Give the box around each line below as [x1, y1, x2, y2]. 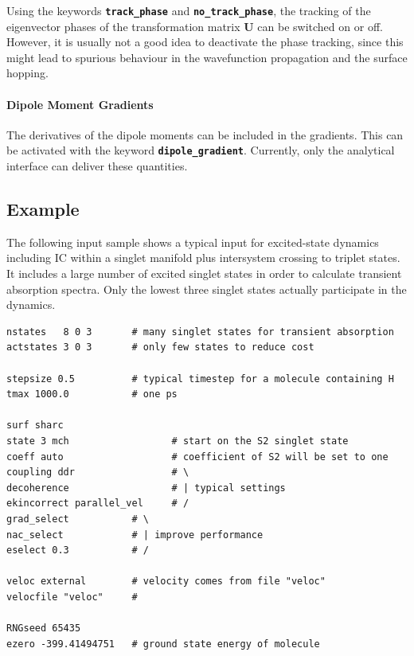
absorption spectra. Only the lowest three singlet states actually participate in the [6, 280, 407, 297]
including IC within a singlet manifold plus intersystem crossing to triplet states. [6, 249, 400, 266]
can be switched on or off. [257, 18, 383, 34]
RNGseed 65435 [6, 623, 81, 635]
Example [6, 197, 80, 221]
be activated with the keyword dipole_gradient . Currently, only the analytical [6, 142, 395, 158]
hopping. [6, 64, 49, 81]
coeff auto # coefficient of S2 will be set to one [6, 451, 389, 463]
